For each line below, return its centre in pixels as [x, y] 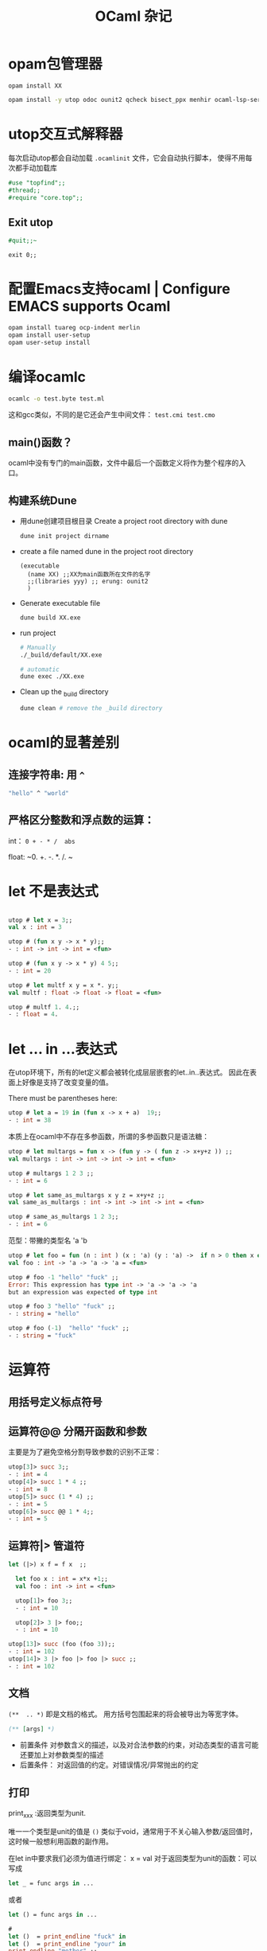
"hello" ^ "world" [39, 793]
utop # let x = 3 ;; [41, 920]
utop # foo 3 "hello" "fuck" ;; [62, 1306]
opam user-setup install [49, 342]
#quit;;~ [23, 241]
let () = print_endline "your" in [67, 1944]
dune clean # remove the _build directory [91, 708]
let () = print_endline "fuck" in [67, 1936]
